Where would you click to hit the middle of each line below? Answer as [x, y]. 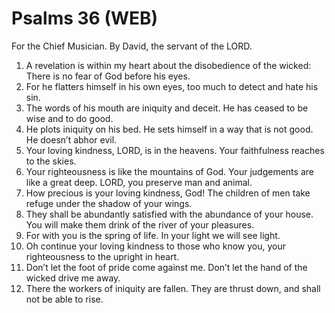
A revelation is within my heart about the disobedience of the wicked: [168, 65]
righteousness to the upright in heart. [102, 256]
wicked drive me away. [73, 278]
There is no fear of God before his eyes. [108, 76]
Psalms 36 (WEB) [85, 18]
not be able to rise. [64, 299]
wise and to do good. [69, 118]
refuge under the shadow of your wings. [109, 203]
